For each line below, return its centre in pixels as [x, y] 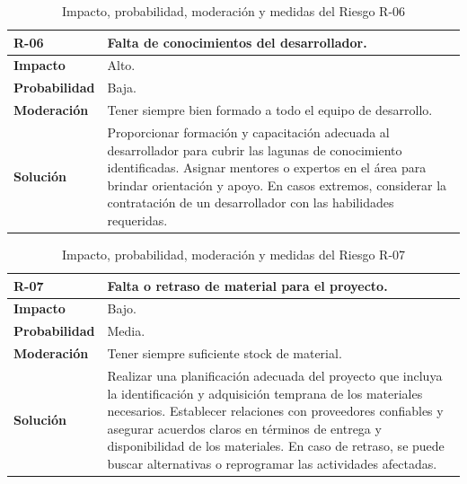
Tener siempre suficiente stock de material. [225, 353]
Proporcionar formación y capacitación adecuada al [248, 132]
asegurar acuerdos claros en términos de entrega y [244, 428]
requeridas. [137, 220]
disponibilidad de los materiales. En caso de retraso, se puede [276, 446]
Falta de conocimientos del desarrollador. [237, 42]
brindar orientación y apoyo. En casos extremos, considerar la [277, 185]
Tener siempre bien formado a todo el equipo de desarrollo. [270, 110]
